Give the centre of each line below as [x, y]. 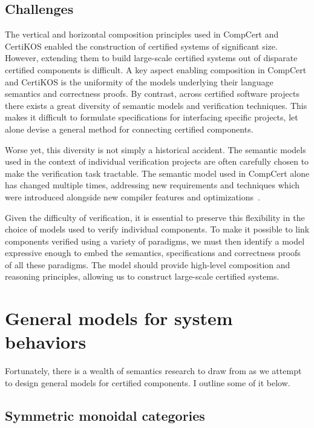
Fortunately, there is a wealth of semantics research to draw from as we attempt [153, 371]
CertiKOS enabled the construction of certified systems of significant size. [141, 46]
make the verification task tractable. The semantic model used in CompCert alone [157, 173]
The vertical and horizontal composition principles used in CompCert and [142, 34]
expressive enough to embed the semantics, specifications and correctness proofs [153, 253]
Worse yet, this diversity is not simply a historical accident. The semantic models [155, 149]
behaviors [46, 342]
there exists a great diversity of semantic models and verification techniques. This [156, 105]
